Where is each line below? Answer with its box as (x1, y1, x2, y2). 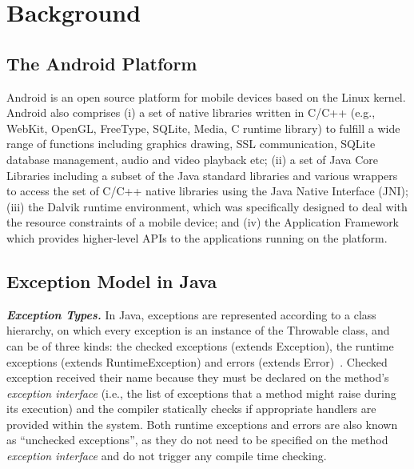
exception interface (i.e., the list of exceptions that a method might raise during (6, 384, 396, 401)
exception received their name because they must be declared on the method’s (6, 369, 389, 386)
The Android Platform (6, 50, 197, 75)
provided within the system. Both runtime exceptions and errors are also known (6, 415, 398, 432)
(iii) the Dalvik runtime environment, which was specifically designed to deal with (6, 198, 408, 214)
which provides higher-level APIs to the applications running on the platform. (6, 229, 388, 246)
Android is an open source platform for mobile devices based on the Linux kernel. (6, 88, 406, 105)
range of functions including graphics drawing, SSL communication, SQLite (6, 135, 376, 152)
